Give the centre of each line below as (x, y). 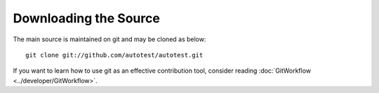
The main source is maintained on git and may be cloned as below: (109, 39)
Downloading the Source (87, 18)
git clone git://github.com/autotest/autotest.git (114, 55)
